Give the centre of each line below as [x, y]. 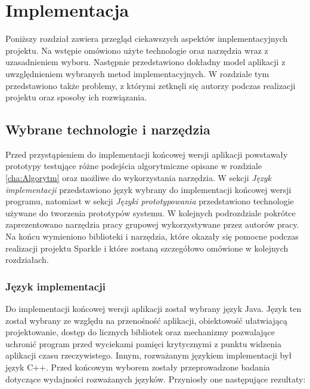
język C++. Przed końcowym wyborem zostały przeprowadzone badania [138, 367]
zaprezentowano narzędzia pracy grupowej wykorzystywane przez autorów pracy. [152, 224]
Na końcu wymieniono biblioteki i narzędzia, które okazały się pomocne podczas [152, 236]
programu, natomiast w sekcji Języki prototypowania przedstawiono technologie [150, 201]
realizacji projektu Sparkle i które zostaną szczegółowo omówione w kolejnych [147, 248]
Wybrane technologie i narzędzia [108, 129]
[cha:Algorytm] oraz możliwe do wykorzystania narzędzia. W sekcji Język [139, 178]
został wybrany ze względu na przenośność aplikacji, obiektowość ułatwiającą [146, 320]
